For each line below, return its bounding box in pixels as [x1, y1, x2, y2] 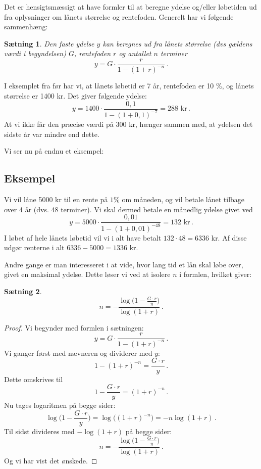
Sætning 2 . [4, 286, 42, 296]
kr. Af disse [211, 232, 247, 243]
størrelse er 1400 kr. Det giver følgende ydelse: [4, 90, 147, 101]
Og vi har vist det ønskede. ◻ [4, 455, 97, 465]
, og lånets [222, 80, 254, 91]
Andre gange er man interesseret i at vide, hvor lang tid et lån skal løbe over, [4, 259, 243, 269]
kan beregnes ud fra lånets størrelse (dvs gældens [102, 38, 252, 49]
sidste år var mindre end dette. [4, 128, 99, 139]
